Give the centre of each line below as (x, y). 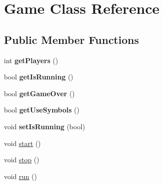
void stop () (22, 160)
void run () (20, 176)
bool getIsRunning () (39, 77)
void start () (22, 143)
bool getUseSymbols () (42, 110)
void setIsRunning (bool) (45, 126)
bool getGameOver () (39, 93)
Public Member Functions (71, 39)
